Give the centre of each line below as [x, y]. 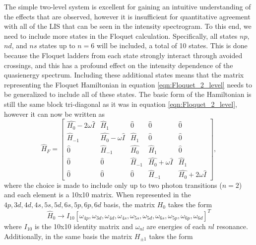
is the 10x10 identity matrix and [84, 226]
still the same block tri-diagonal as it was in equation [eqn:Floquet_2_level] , [121, 104]
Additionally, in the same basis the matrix [68, 236]
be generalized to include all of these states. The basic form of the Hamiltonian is [128, 94]
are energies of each [176, 226]
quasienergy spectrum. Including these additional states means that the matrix [124, 75]
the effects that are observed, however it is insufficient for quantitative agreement [127, 16]
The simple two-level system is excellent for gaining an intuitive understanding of [128, 6]
